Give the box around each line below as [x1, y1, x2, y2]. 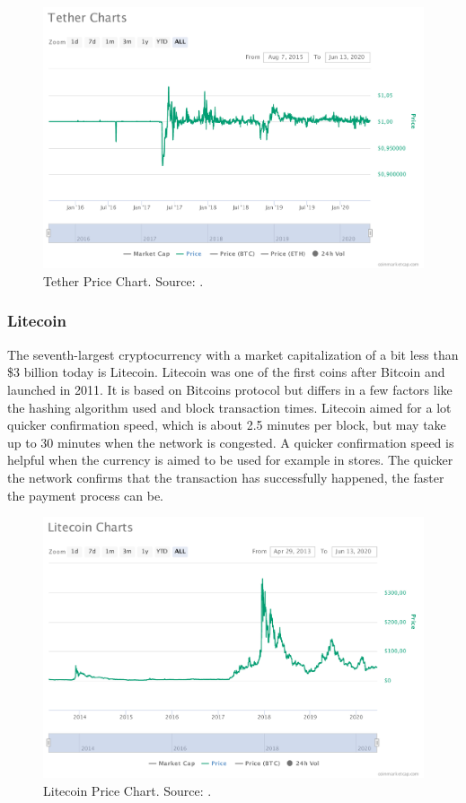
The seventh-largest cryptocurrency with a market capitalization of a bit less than [7, 345, 459, 363]
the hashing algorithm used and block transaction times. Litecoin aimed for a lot [7, 397, 452, 416]
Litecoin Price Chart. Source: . [43, 781, 212, 800]
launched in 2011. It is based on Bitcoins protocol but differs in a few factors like [7, 380, 453, 398]
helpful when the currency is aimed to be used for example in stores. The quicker [7, 450, 453, 469]
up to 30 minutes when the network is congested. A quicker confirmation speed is [7, 432, 454, 451]
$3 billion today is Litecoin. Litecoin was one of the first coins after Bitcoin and [7, 362, 445, 381]
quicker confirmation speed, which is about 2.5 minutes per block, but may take [7, 415, 446, 434]
